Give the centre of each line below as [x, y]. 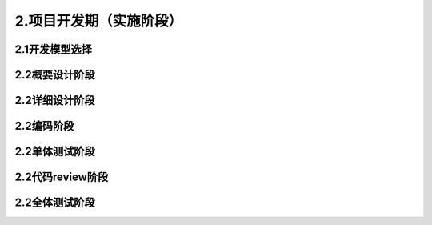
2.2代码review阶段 [61, 177]
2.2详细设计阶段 [55, 100]
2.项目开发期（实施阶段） [99, 21]
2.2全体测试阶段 [55, 203]
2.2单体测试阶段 [55, 152]
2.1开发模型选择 [53, 49]
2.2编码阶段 [44, 126]
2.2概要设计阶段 [55, 75]
